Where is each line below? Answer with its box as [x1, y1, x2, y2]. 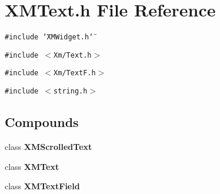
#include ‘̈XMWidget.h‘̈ [5, 33, 94, 42]
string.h [54, 87, 88, 96]
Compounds [5, 113, 79, 131]
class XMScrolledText [5, 140, 92, 152]
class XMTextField [5, 180, 80, 192]
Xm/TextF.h [54, 69, 96, 78]
